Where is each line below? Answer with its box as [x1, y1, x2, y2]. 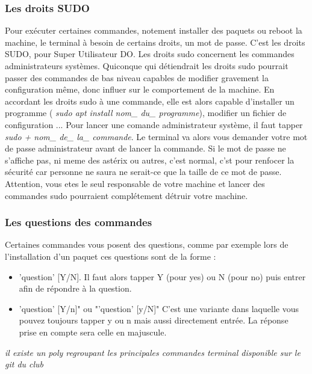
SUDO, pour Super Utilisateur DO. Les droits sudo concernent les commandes [5, 48, 295, 60]
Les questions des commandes [5, 215, 152, 230]
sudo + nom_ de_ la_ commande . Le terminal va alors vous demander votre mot [5, 130, 308, 143]
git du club [5, 358, 44, 370]
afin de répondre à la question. [19, 282, 132, 295]
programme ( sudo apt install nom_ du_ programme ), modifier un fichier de [5, 106, 287, 119]
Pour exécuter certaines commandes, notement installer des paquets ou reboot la [5, 24, 302, 37]
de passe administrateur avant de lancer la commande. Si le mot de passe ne [5, 142, 286, 155]
